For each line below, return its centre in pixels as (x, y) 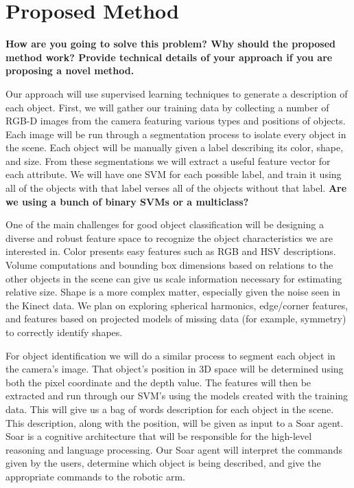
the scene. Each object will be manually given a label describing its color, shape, (175, 147)
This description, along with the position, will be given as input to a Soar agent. (175, 422)
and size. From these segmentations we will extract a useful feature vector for (168, 160)
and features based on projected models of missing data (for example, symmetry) (176, 319)
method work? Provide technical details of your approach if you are (169, 57)
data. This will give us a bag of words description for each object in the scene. (170, 409)
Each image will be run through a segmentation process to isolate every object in (176, 134)
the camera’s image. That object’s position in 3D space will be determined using (175, 369)
